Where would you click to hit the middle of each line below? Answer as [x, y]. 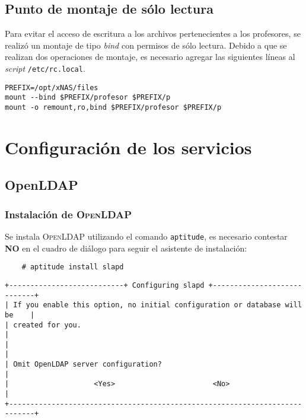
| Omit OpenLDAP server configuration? [83, 365]
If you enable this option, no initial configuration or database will [158, 305]
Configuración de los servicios [128, 147]
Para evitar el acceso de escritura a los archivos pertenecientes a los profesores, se [153, 34]
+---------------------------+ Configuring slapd [105, 285]
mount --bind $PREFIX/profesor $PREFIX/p [88, 98]
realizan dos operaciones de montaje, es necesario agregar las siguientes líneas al [150, 57]
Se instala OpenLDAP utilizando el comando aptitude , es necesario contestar [146, 236]
